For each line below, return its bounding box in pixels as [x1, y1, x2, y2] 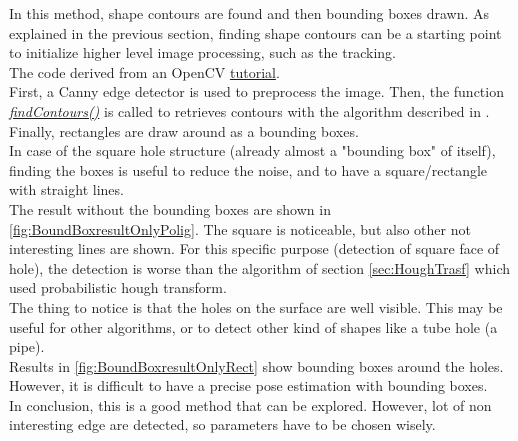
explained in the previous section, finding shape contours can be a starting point [9, 22, 502, 43]
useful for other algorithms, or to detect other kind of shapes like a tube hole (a [9, 316, 498, 337]
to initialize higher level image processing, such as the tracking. [9, 42, 396, 63]
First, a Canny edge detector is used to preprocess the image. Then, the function [9, 81, 504, 102]
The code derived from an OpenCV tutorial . [9, 61, 280, 82]
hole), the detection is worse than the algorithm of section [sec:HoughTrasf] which [9, 257, 511, 278]
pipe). [9, 336, 45, 357]
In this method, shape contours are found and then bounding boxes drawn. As [9, 3, 490, 23]
